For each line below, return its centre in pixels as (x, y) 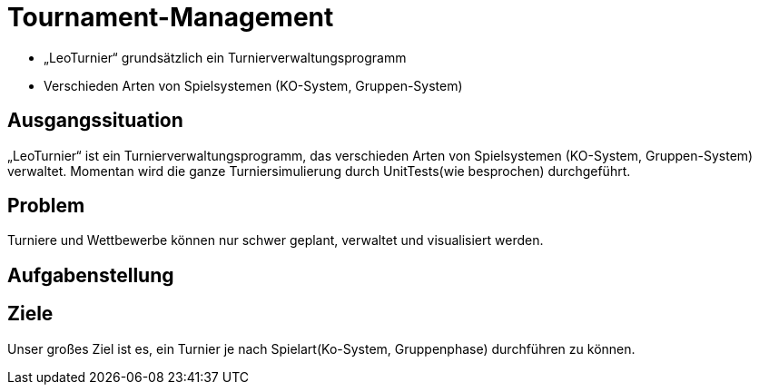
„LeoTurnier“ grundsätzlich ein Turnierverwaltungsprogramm (225, 57)
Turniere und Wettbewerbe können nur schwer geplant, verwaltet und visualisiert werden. (276, 240)
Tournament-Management (171, 17)
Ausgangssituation (95, 121)
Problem (46, 206)
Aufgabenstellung (91, 275)
